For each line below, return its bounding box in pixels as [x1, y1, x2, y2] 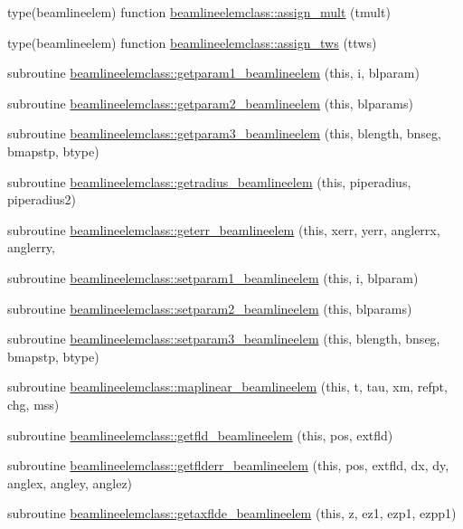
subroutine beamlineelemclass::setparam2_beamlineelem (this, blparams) [7, 298, 412, 317]
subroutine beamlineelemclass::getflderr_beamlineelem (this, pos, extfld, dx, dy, [7, 456, 449, 475]
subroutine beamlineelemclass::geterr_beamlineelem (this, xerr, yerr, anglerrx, [7, 220, 440, 239]
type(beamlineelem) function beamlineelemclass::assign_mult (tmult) [7, 3, 391, 21]
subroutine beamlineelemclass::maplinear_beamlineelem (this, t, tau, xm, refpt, [7, 377, 448, 396]
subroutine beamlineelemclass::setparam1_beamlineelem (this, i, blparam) [7, 268, 419, 287]
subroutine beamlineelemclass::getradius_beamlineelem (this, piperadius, [7, 172, 411, 191]
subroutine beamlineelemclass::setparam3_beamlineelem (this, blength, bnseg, [7, 329, 440, 348]
